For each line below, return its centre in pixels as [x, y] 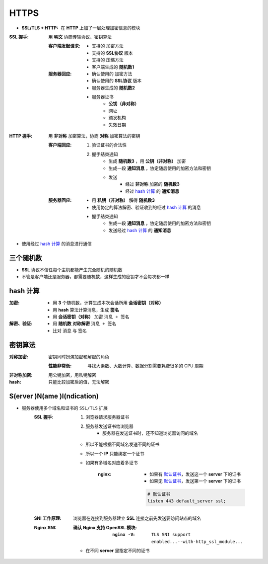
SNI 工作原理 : [48, 518]
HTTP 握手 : [21, 136]
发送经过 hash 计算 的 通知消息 [140, 230]
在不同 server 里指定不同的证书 [118, 550]
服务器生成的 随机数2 [113, 87]
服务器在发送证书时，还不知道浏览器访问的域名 [150, 433]
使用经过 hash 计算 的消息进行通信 [57, 244]
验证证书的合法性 [109, 145]
